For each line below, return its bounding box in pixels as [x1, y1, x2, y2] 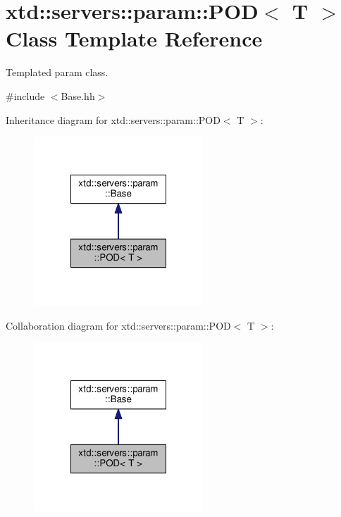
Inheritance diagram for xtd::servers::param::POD [6, 112, 221, 127]
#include [6, 88, 45, 103]
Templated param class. [6, 65, 108, 80]
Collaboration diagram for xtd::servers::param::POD [6, 318, 231, 332]
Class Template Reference [6, 24, 263, 53]
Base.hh [61, 88, 95, 103]
